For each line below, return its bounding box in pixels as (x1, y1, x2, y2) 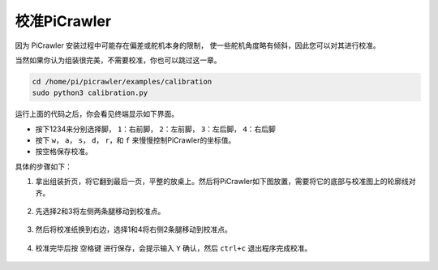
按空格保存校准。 (35, 147, 92, 156)
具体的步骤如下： (15, 161, 72, 171)
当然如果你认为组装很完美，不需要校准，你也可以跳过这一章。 (15, 55, 221, 65)
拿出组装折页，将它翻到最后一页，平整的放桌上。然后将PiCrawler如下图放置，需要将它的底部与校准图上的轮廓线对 (35, 177, 416, 186)
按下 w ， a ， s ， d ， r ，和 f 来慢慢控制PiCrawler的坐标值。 (35, 135, 236, 145)
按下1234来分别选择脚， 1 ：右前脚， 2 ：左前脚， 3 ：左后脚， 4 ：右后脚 (35, 124, 276, 134)
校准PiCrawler (15, 12, 112, 30)
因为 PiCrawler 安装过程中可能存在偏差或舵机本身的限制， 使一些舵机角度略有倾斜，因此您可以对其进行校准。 (15, 41, 380, 50)
